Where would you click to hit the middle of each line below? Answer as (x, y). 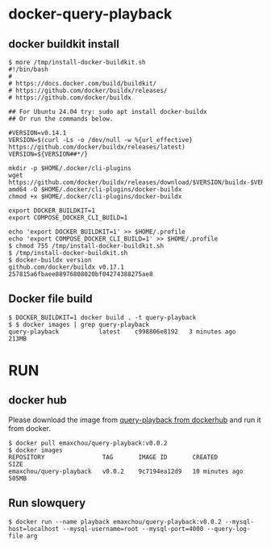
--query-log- (229, 529)
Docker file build (50, 299)
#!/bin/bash (28, 69)
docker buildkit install (64, 44)
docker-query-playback (90, 14)
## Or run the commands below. (61, 119)
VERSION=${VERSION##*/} (48, 154)
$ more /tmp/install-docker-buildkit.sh (77, 62)
